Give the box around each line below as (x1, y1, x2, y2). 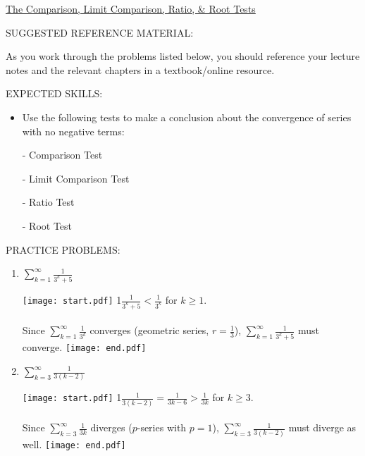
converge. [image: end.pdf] (22, 340, 147, 355)
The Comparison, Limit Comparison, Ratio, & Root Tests (6, 1, 256, 16)
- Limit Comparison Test (22, 171, 130, 185)
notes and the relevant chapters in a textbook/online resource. (6, 62, 275, 77)
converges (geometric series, (89, 323, 209, 338)
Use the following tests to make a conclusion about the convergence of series (22, 109, 352, 124)
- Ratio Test (22, 195, 75, 209)
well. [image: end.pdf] (22, 436, 126, 451)
